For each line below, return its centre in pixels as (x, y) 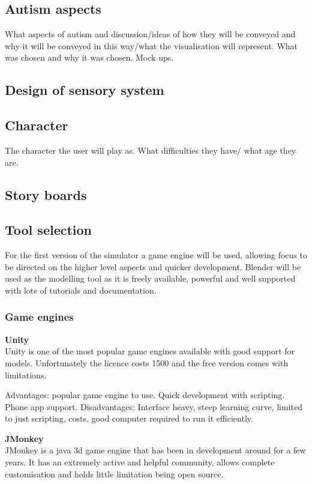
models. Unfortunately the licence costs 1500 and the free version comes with (147, 362)
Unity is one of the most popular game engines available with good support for (150, 351)
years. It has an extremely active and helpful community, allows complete (140, 462)
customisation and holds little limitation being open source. (114, 473)
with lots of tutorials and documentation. (81, 290)
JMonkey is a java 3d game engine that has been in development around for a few (155, 450)
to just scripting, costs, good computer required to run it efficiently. (129, 418)
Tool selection (49, 230)
